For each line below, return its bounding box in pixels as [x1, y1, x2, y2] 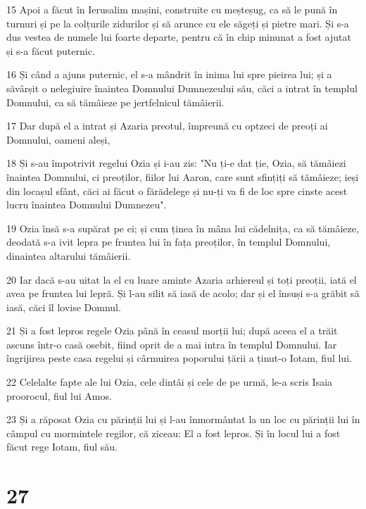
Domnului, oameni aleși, [6, 132, 111, 146]
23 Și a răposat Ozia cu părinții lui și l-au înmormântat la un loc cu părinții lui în [6, 412, 360, 427]
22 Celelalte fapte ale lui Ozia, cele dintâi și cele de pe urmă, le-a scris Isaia [6, 375, 333, 389]
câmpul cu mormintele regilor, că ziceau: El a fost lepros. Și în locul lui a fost [6, 425, 341, 440]
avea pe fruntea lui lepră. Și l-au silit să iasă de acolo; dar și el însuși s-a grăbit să [6, 286, 360, 301]
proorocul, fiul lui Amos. [6, 388, 112, 403]
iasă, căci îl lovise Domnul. [6, 299, 121, 314]
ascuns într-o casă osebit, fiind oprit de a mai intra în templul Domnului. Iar [6, 337, 337, 351]
